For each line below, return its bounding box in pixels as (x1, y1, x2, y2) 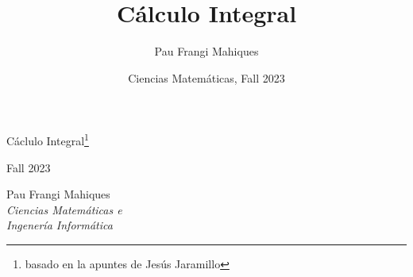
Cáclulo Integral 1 (6, 130, 89, 148)
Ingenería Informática (6, 217, 113, 233)
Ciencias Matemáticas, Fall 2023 (128, 69, 285, 86)
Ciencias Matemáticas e (6, 201, 122, 217)
